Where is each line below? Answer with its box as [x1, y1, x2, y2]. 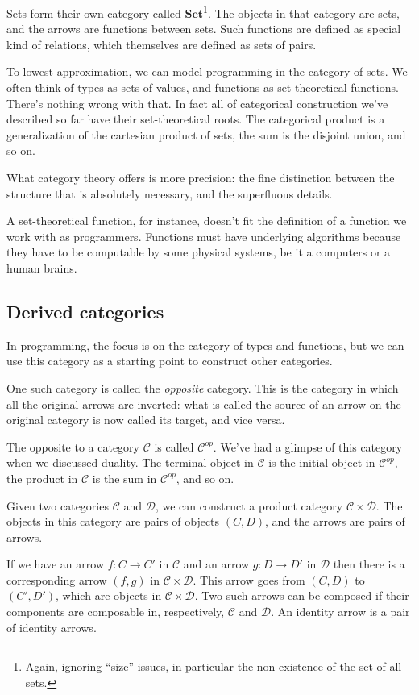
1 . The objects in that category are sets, [203, 2, 400, 21]
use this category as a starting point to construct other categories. [6, 352, 333, 369]
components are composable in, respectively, [6, 603, 225, 620]
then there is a [333, 556, 405, 572]
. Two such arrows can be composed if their [194, 587, 409, 604]
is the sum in [92, 469, 157, 486]
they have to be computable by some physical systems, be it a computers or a [6, 243, 391, 260]
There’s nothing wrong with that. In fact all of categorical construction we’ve [6, 94, 388, 111]
